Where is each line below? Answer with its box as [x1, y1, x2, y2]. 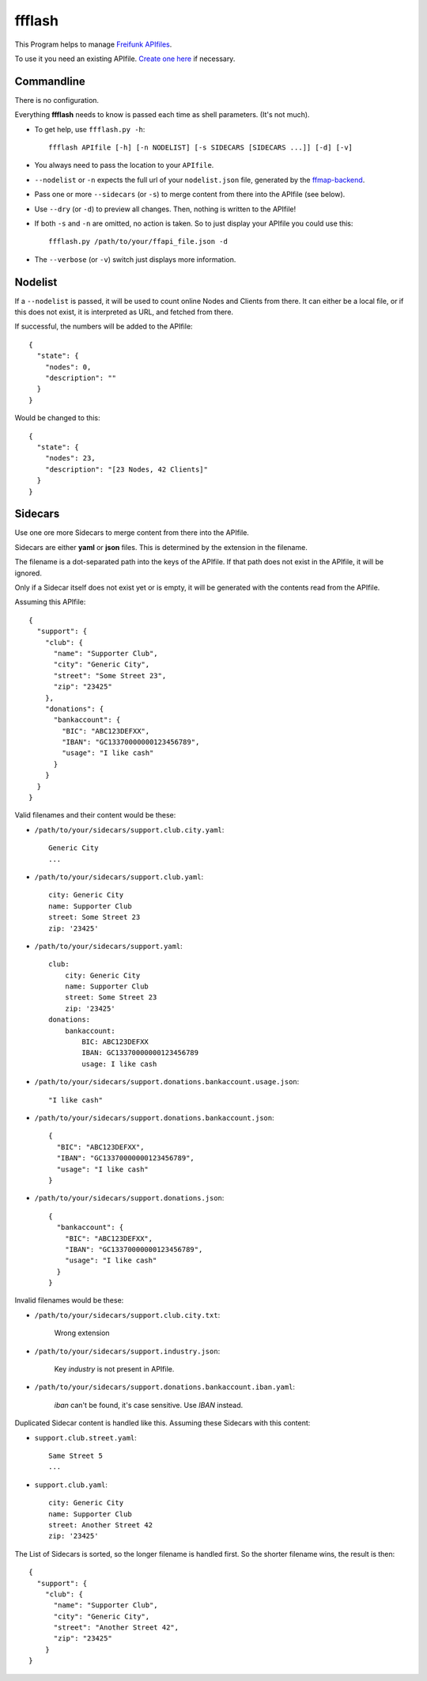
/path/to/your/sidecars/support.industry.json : [34, 1346, 221, 1356]
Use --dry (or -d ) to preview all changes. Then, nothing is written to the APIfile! [34, 204, 297, 214]
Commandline [14, 74, 86, 88]
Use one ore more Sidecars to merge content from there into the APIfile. [14, 528, 249, 537]
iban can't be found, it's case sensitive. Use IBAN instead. [54, 1400, 244, 1410]
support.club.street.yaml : [34, 1432, 138, 1442]
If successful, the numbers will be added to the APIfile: [14, 321, 193, 332]
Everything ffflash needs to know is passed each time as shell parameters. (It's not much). [14, 110, 310, 120]
